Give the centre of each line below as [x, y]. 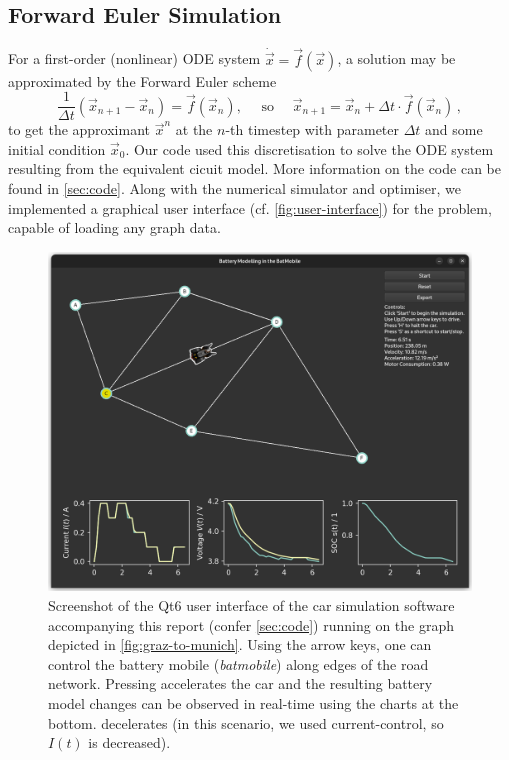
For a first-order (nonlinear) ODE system [134, 58]
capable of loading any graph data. [114, 227]
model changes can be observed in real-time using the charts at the [253, 702]
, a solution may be [396, 58]
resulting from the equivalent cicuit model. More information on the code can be [254, 168]
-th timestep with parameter [312, 129]
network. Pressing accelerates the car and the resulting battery [240, 683]
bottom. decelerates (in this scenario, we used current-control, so [246, 722]
